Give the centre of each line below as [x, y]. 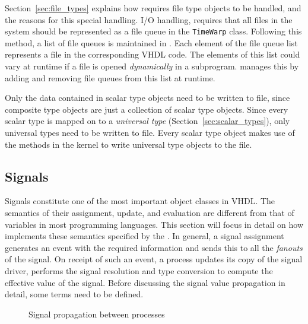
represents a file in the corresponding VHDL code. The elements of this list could [153, 54]
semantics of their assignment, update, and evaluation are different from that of [150, 212]
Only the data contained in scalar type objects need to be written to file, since [147, 98]
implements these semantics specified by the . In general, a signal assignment [145, 236]
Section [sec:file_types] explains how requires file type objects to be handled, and [153, 8]
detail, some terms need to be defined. [74, 294]
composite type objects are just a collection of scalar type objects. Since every [147, 109]
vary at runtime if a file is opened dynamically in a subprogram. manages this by [152, 66]
